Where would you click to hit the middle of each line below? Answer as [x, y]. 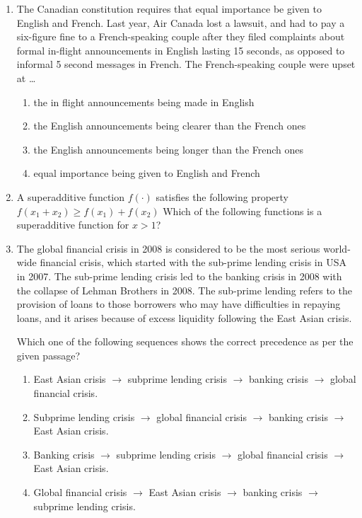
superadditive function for [73, 225]
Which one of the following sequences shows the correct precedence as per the [185, 341]
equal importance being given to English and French [147, 173]
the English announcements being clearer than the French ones [170, 126]
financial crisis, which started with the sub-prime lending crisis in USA [193, 262]
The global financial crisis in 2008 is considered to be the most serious [168, 248]
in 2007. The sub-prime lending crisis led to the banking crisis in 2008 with [179, 276]
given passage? [48, 355]
